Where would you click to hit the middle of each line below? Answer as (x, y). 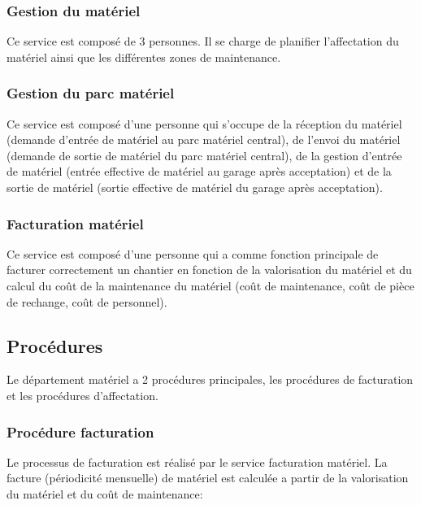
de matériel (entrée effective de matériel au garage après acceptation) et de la (199, 171)
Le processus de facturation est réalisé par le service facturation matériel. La (197, 461)
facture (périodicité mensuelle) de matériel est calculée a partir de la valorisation (208, 478)
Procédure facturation (80, 431)
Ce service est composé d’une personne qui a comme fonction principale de (193, 253)
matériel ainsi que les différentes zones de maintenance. (144, 57)
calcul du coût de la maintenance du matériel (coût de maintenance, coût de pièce (210, 285)
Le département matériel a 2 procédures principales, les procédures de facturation (210, 379)
